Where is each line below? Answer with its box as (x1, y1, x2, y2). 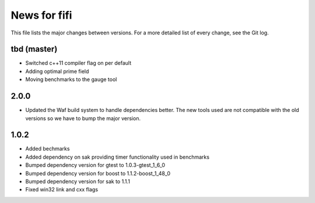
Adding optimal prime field (25, 68, 89, 75)
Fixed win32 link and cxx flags (25, 186, 99, 193)
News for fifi (10, 9, 72, 22)
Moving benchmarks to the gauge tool (25, 76, 117, 83)
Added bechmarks (25, 145, 70, 152)
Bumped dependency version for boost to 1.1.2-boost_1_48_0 (25, 170, 171, 177)
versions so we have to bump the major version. (25, 114, 141, 122)
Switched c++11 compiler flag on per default (25, 60, 131, 66)
